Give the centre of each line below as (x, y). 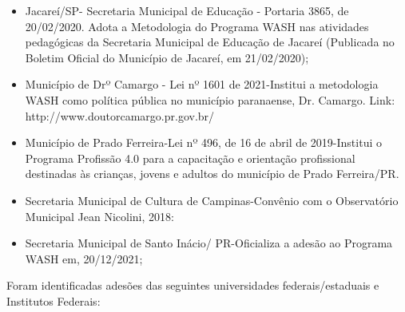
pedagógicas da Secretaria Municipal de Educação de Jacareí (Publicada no (210, 42)
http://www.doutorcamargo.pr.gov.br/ (120, 115)
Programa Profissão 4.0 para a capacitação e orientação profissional (190, 158)
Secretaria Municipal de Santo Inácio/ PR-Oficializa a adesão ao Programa (209, 243)
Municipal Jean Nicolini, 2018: (99, 216)
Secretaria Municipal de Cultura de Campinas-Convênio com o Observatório (212, 200)
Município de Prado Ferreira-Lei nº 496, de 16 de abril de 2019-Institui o (203, 142)
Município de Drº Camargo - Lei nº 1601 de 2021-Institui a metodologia (202, 84)
